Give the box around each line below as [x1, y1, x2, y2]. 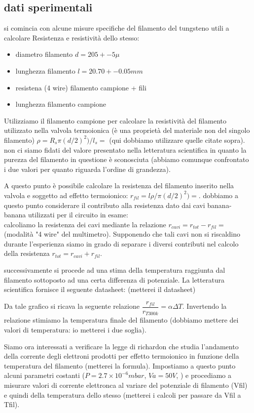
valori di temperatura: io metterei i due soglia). [4, 324, 146, 334]
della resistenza [4, 248, 50, 258]
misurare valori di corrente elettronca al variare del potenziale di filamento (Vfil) [4, 379, 248, 390]
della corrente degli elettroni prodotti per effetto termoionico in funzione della [4, 351, 239, 361]
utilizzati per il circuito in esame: [28, 209, 128, 220]
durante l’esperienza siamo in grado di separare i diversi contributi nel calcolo [4, 238, 239, 248]
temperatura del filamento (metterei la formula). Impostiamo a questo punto [4, 360, 236, 371]
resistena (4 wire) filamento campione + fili [15, 82, 146, 92]
